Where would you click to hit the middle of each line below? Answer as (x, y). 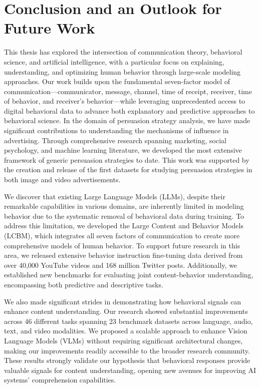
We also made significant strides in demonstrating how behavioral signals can (123, 301)
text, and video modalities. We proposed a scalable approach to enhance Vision (126, 331)
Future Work (50, 28)
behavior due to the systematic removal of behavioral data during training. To (124, 216)
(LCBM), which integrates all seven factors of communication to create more (122, 235)
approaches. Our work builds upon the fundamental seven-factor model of (117, 81)
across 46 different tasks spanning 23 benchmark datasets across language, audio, (128, 321)
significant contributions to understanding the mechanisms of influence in (116, 130)
